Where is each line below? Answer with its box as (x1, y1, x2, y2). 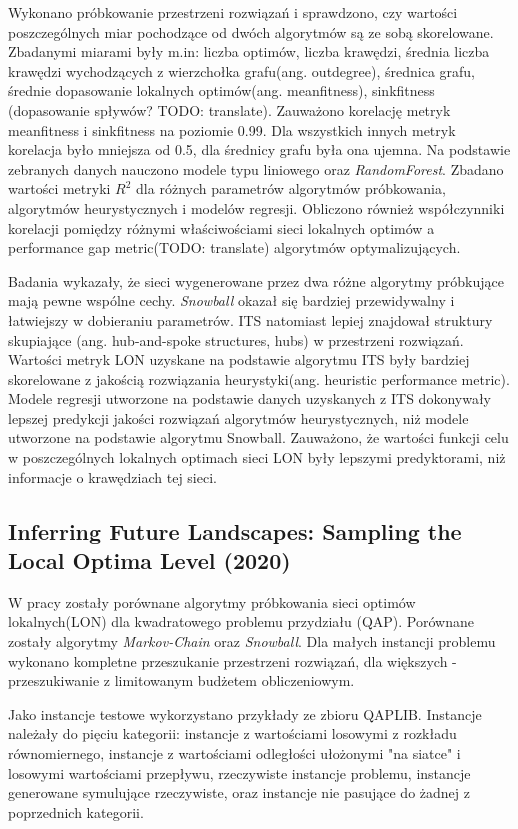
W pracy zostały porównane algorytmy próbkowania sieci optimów (8, 591, 416, 612)
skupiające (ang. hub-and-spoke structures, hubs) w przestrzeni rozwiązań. (8, 329, 464, 350)
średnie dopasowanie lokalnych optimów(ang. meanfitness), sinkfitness (8, 80, 435, 101)
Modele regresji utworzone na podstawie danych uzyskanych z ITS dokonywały (8, 388, 491, 409)
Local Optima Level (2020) (8, 545, 291, 576)
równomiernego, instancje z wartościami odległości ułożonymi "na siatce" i (8, 743, 461, 763)
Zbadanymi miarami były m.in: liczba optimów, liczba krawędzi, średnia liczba (8, 41, 490, 62)
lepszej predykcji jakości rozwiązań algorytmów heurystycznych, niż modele (8, 407, 469, 428)
